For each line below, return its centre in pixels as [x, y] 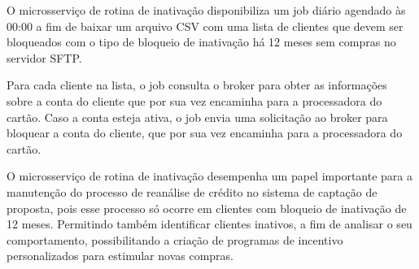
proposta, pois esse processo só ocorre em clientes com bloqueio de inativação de [207, 208]
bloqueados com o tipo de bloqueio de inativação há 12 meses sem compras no [201, 42]
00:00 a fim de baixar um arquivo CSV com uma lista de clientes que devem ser [205, 26]
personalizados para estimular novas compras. [120, 256]
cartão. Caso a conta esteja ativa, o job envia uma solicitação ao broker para [197, 117]
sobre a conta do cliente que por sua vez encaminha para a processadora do [194, 100]
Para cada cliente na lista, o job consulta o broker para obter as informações [197, 85]
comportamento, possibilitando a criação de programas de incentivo [175, 239]
